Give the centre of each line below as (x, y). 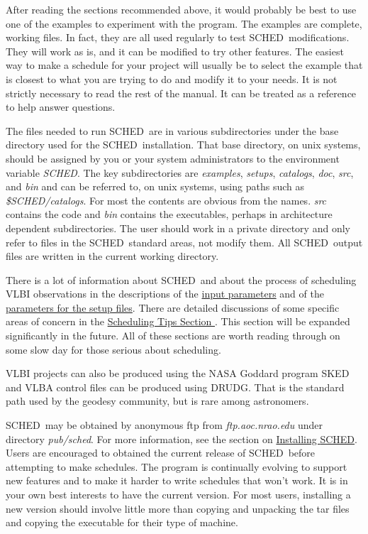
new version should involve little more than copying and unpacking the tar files (178, 508)
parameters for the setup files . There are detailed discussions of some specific (173, 307)
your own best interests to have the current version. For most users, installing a (178, 494)
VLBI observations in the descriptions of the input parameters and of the (165, 294)
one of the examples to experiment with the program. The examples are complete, (184, 23)
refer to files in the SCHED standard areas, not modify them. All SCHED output (184, 242)
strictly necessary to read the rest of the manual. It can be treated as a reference (181, 93)
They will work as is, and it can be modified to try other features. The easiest (175, 51)
